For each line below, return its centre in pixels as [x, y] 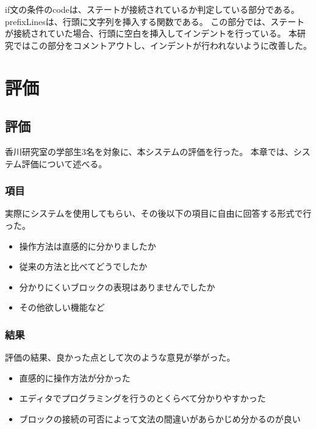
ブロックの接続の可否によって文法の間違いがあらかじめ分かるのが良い [160, 418]
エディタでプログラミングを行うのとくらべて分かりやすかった [142, 398]
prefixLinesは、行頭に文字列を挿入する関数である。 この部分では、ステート [155, 21]
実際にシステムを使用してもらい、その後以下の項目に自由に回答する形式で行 [158, 213]
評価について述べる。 [64, 163]
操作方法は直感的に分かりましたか [88, 246]
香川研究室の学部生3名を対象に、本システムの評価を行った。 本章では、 [149, 151]
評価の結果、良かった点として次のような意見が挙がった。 [120, 357]
